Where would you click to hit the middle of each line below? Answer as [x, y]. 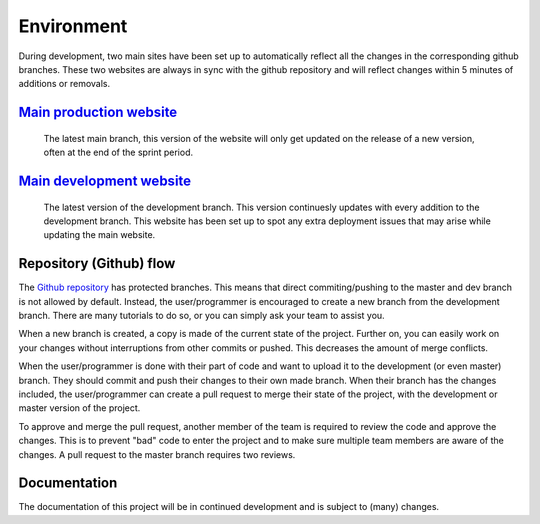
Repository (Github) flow [97, 263]
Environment [73, 26]
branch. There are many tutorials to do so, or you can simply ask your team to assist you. [201, 315]
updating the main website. [99, 235]
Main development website [105, 180]
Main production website [98, 112]
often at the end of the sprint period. [118, 152]
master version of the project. [79, 408]
